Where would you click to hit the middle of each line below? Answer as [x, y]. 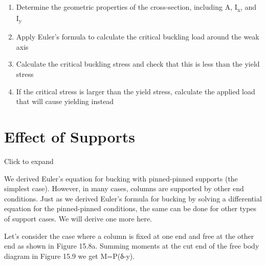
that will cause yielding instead [65, 101]
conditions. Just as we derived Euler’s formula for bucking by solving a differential [133, 198]
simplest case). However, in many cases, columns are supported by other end [124, 188]
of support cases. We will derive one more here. [78, 218]
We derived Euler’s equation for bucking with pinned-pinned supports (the [121, 178]
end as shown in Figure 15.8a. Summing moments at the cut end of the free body [132, 246]
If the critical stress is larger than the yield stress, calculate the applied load [136, 91]
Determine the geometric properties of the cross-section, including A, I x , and [136, 7]
